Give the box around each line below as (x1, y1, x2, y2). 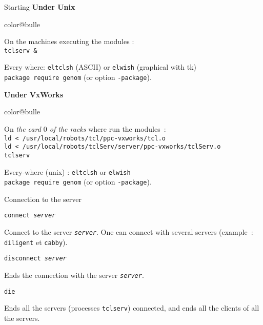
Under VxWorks (4, 89, 64, 99)
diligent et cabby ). (4, 236, 68, 247)
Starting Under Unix (4, 2, 75, 12)
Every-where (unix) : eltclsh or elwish (4, 166, 131, 177)
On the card (4, 123, 41, 134)
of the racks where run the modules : (49, 123, 166, 134)
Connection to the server (4, 193, 82, 204)
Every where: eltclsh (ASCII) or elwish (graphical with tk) (4, 62, 197, 72)
